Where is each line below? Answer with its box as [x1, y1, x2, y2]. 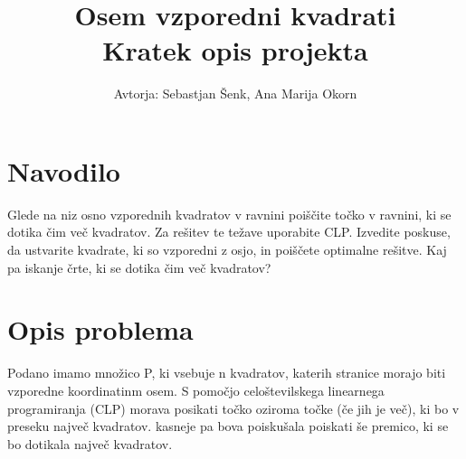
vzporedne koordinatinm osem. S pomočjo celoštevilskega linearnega [7, 380, 385, 399]
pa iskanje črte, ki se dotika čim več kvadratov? [7, 258, 271, 276]
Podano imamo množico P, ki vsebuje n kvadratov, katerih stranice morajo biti [7, 363, 446, 382]
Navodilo [7, 152, 120, 189]
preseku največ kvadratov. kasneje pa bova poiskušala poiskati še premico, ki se [7, 417, 449, 436]
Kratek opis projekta [102, 32, 368, 69]
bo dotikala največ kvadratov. [7, 434, 173, 453]
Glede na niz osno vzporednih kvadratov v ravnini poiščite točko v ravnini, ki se [7, 204, 452, 223]
